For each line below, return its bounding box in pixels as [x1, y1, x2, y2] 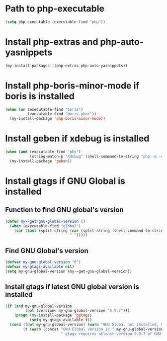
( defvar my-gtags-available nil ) [5, 264, 75, 269]
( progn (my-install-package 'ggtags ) [14, 313, 92, 318]
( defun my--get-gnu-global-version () [5, 219, 85, 224]
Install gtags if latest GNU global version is [5, 283, 140, 291]
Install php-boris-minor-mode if [5, 80, 140, 91]
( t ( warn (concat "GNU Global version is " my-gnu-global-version [23, 327, 164, 332]
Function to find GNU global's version [5, 206, 124, 214]
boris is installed [5, 90, 75, 102]
